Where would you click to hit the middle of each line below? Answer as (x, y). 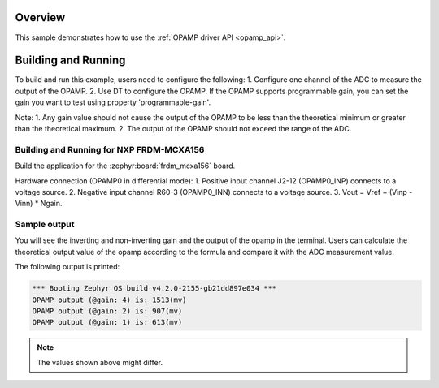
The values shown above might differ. (100, 362)
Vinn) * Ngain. (39, 204)
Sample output (45, 225)
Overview (40, 17)
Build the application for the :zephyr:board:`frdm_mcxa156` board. (125, 166)
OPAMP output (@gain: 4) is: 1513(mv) (109, 300)
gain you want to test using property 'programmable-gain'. (113, 102)
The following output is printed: (67, 267)
